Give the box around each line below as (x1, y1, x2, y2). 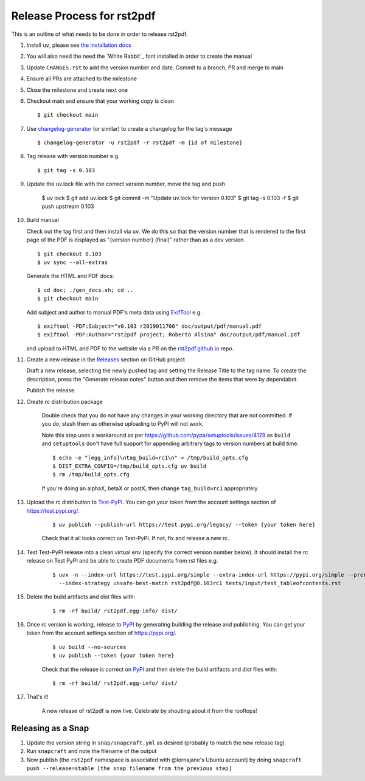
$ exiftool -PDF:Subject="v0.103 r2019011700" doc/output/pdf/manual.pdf (37, 322, 262, 330)
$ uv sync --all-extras (37, 259, 108, 266)
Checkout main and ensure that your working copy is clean (26, 97, 175, 105)
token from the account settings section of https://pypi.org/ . (26, 630, 176, 637)
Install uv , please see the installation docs (26, 41, 131, 49)
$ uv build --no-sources (52, 644, 127, 650)
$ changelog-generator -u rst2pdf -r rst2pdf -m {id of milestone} (37, 139, 243, 146)
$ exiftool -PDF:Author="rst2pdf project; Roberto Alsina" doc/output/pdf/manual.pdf (37, 331, 301, 338)
